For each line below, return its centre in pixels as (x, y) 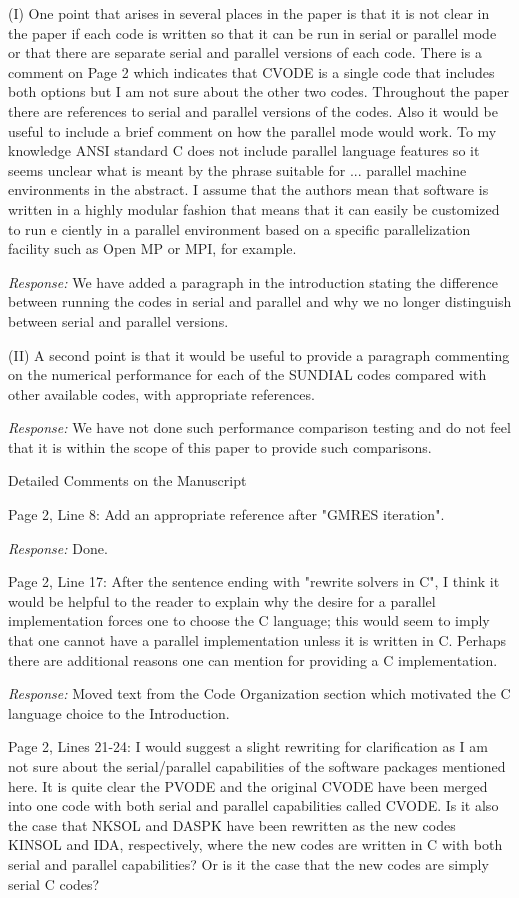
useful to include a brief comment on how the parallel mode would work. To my (252, 130)
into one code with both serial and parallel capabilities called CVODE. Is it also (253, 805)
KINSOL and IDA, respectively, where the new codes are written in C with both (255, 844)
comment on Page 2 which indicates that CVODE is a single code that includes (251, 71)
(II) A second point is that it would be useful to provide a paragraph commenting (259, 354)
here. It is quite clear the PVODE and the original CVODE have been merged (248, 785)
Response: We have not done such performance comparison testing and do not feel (259, 427)
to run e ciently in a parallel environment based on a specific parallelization (239, 228)
